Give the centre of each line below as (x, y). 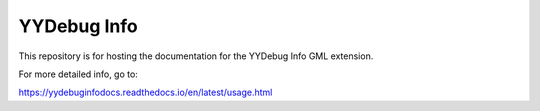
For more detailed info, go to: (78, 74)
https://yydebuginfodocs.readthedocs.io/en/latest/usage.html (145, 92)
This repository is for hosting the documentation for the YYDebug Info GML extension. (196, 56)
